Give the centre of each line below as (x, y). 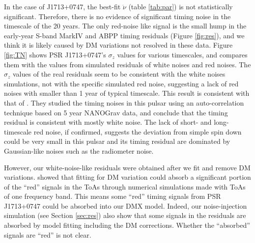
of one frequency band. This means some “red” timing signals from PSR (113, 196)
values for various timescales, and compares (182, 54)
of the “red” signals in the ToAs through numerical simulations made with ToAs (125, 186)
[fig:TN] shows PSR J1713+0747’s (55, 54)
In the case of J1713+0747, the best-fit (62, 6)
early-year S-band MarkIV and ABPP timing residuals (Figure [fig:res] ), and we (124, 35)
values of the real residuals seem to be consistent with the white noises (119, 74)
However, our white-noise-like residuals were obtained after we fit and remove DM (127, 167)
